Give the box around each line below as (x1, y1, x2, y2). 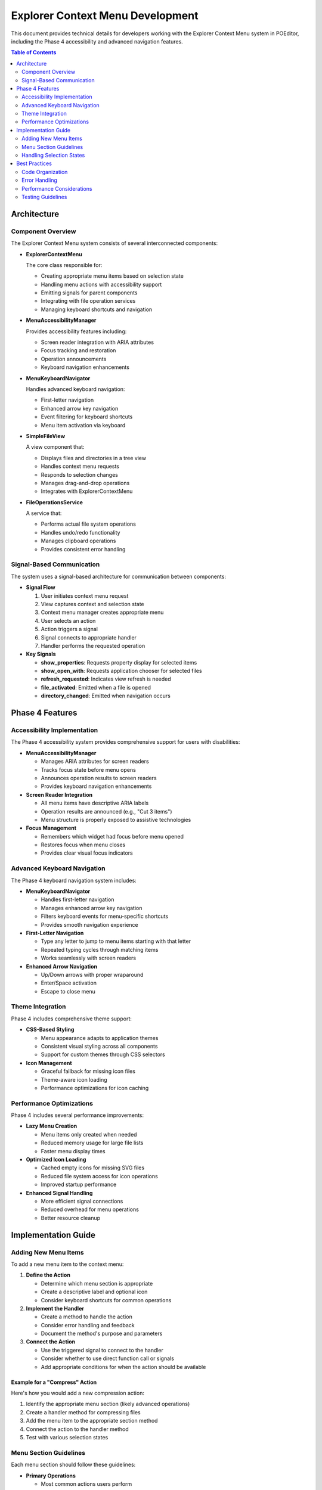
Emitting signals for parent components (41, 289, 138, 296)
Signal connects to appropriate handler (41, 634, 137, 641)
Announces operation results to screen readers (41, 774, 157, 781)
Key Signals (26, 650, 56, 658)
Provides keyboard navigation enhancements (41, 783, 152, 790)
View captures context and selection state (41, 600, 144, 607)
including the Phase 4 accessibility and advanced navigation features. (11, 38, 183, 45)
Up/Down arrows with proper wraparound (41, 971, 144, 978)
